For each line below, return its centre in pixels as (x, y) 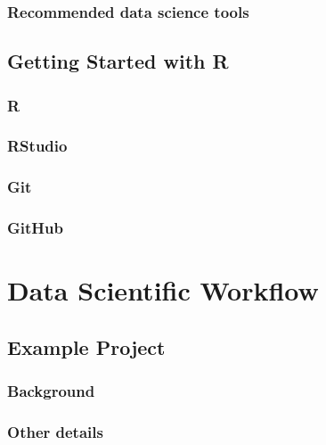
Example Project (86, 346)
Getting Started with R (118, 61)
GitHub (35, 228)
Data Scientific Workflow (163, 290)
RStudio (37, 146)
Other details (55, 431)
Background (51, 391)
